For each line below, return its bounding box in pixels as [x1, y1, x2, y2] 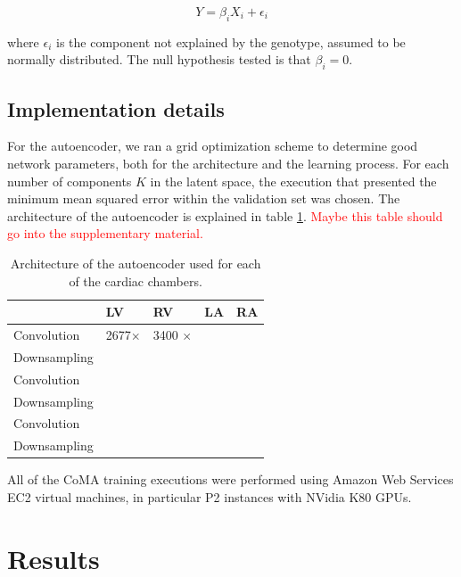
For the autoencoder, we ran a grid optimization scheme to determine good [7, 136, 418, 155]
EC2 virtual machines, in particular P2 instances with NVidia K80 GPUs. [7, 487, 412, 506]
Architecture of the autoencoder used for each [10, 253, 261, 272]
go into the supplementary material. [7, 224, 203, 243]
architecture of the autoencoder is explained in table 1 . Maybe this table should [7, 206, 443, 225]
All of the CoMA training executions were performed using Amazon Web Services [7, 470, 454, 489]
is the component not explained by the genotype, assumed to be [56, 32, 406, 51]
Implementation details [7, 95, 225, 122]
